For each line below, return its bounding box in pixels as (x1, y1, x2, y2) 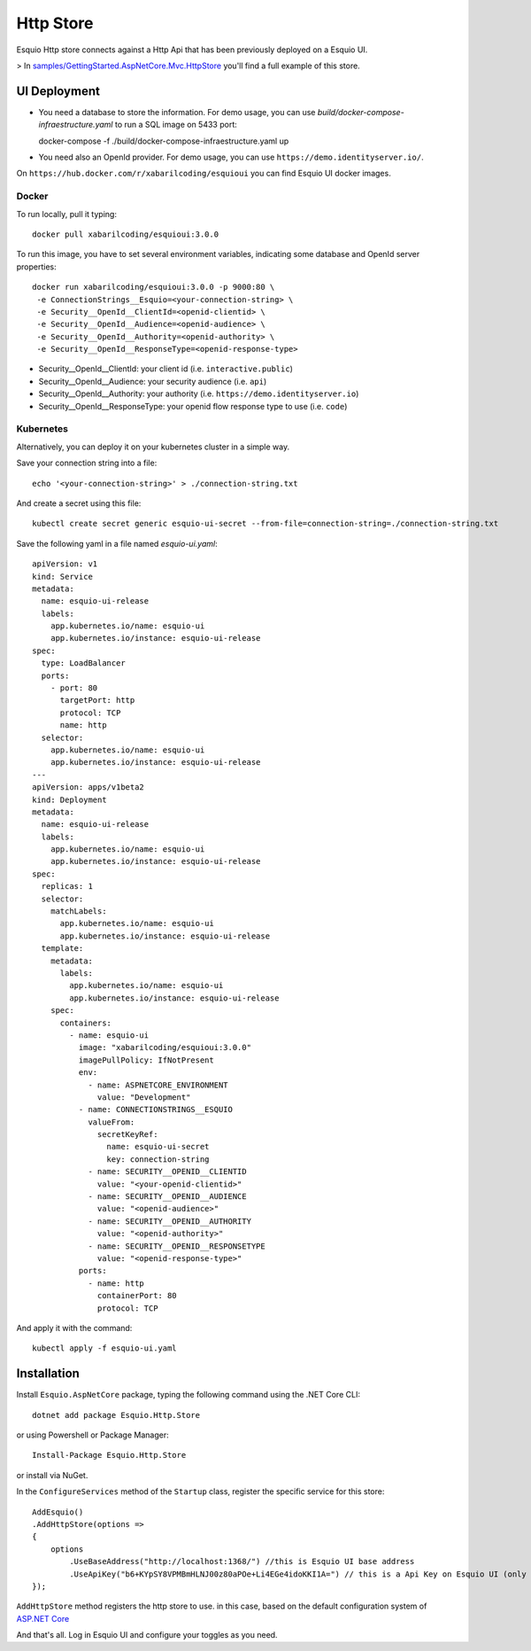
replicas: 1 (41, 882, 93, 892)
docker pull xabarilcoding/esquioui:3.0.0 (32, 229, 219, 239)
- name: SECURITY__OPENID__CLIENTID (88, 1166, 247, 1177)
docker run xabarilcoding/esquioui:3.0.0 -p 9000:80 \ (32, 282, 275, 292)
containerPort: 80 (97, 1290, 177, 1301)
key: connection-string (106, 1154, 210, 1164)
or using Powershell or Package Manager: (16, 1429, 169, 1440)
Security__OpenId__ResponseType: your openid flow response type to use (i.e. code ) (38, 401, 348, 411)
